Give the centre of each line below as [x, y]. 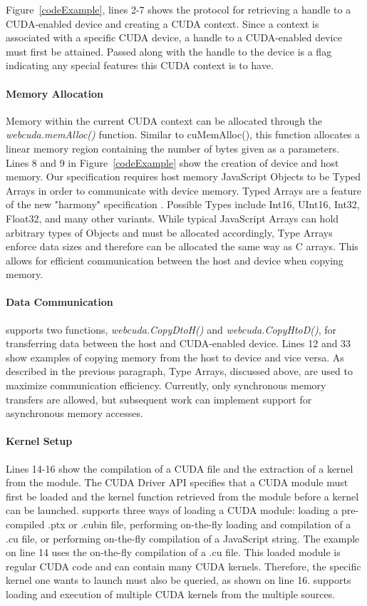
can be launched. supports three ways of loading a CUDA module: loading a [172, 510]
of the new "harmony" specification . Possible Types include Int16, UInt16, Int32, [183, 204]
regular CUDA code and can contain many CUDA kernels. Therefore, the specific [183, 566]
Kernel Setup [39, 441]
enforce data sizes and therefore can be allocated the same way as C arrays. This [182, 246]
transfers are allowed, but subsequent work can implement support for [159, 399]
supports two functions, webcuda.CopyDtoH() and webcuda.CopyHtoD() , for [171, 329]
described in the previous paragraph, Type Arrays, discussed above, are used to [179, 371]
